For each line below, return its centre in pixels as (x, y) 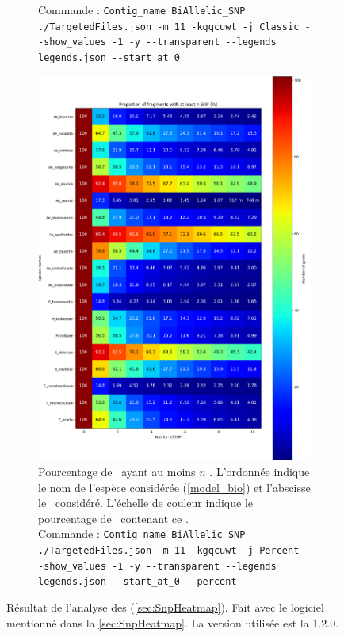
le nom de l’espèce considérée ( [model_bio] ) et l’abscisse (174, 487)
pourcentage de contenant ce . (113, 518)
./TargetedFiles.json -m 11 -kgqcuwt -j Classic (169, 27)
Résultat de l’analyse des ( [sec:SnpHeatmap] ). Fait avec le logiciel (165, 607)
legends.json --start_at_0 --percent (138, 582)
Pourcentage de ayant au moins (117, 472)
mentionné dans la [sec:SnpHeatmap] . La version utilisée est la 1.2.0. (173, 622)
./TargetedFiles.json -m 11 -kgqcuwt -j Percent (169, 551)
